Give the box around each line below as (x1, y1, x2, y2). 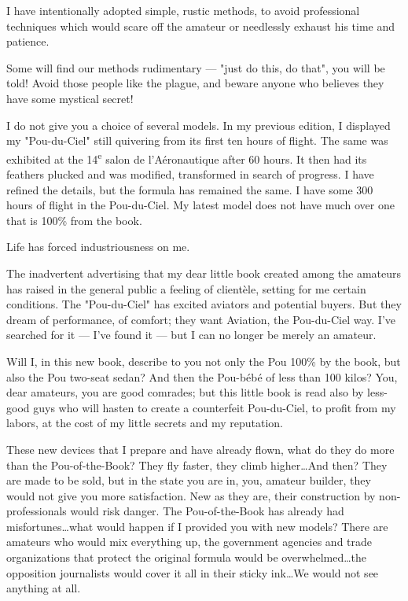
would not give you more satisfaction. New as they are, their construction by (6, 487, 376, 503)
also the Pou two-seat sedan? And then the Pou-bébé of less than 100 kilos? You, (6, 368, 398, 385)
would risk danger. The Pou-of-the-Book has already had (70, 503, 344, 519)
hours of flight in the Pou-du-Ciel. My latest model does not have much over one (6, 197, 395, 213)
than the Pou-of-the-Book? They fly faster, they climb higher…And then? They (6, 456, 388, 473)
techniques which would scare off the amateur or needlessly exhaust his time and (6, 17, 395, 34)
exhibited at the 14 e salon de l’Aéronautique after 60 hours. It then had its (6, 148, 367, 167)
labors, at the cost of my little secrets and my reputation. (6, 415, 283, 431)
